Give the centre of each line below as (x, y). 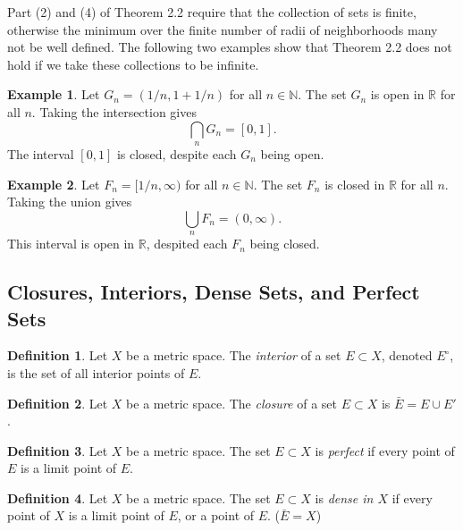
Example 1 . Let (54, 94)
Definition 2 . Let (58, 403)
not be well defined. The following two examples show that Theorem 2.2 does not (230, 47)
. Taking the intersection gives (114, 111)
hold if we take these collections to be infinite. (133, 64)
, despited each (187, 244)
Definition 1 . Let (58, 355)
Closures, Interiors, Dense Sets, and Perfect (214, 292)
